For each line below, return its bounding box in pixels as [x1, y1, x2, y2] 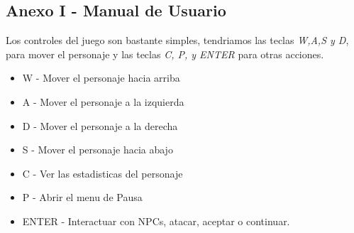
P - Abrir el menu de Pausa [22, 190, 143, 205]
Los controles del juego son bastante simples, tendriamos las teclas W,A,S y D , [6, 33, 349, 48]
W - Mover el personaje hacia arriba [22, 70, 180, 85]
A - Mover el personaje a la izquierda [22, 94, 184, 109]
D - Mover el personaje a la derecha [22, 118, 178, 133]
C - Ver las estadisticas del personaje [22, 166, 183, 180]
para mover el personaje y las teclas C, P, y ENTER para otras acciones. [6, 46, 324, 61]
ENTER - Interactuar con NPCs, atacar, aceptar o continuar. [22, 213, 290, 228]
